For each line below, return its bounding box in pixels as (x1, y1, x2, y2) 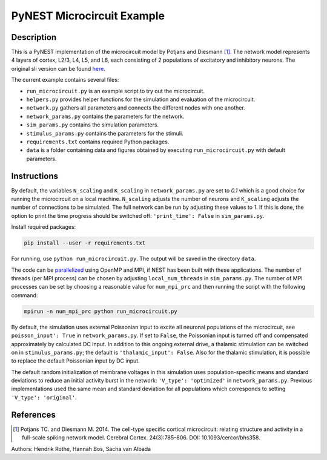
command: (11, 291, 38, 299)
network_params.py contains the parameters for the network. (26, 113, 185, 120)
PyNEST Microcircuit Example (11, 9, 165, 22)
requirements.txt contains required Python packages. (26, 138, 170, 145)
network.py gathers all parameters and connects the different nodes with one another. (26, 104, 245, 111)
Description (11, 32, 57, 42)
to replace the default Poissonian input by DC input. (11, 357, 140, 364)
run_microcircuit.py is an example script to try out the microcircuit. (26, 87, 205, 94)
